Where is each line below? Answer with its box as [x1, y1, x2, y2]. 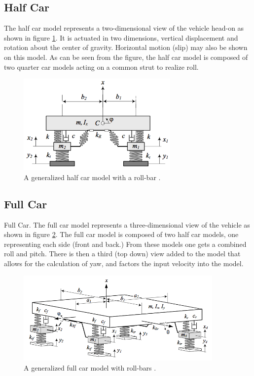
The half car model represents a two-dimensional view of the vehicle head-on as [4, 23, 244, 33]
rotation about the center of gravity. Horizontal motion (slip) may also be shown [4, 42, 248, 52]
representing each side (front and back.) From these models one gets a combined [4, 238, 247, 249]
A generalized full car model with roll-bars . [24, 362, 156, 373]
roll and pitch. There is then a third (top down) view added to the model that [4, 248, 241, 259]
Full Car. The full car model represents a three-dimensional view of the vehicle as [4, 219, 250, 230]
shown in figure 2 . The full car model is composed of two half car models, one [4, 229, 239, 239]
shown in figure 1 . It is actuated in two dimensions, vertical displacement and [4, 32, 238, 43]
